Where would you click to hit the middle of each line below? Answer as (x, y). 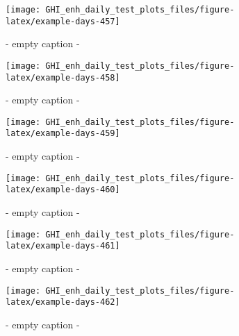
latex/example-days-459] (63, 134)
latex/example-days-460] (63, 190)
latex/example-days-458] (63, 77)
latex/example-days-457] (63, 21)
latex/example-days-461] (63, 246)
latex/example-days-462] (63, 302)
